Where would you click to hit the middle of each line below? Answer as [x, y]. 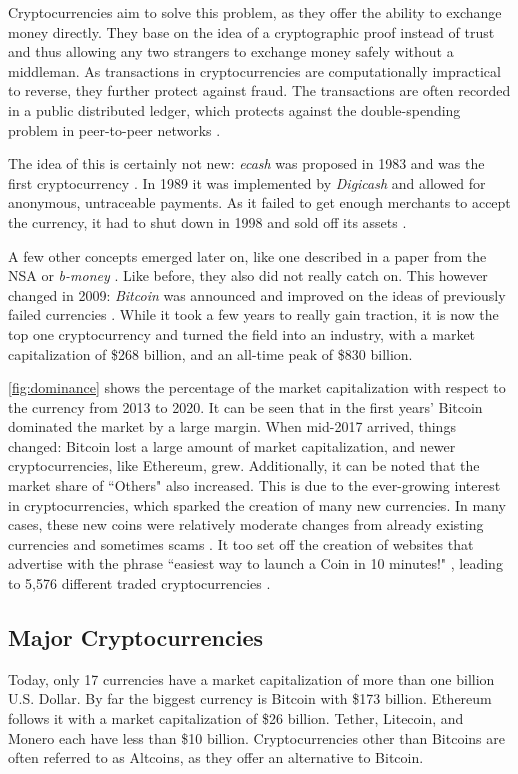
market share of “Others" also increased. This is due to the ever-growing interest [254, 485]
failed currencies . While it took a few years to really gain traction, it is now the [253, 314]
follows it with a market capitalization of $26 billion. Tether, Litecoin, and [236, 718]
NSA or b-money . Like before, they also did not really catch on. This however [248, 275]
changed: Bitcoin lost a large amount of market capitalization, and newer [232, 445]
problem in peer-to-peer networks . [114, 129]
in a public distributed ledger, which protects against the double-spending [234, 109]
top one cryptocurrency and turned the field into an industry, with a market [242, 333]
